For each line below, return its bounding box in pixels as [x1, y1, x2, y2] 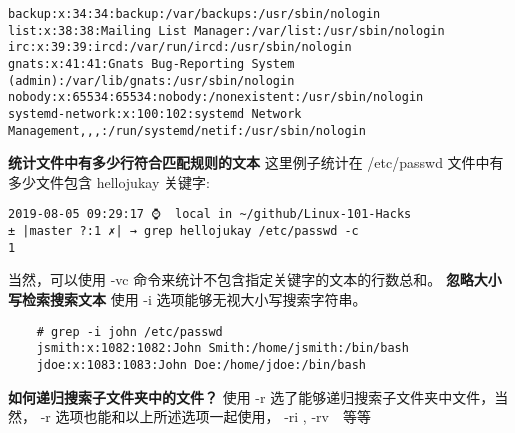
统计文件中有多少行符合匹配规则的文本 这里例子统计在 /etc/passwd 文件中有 [8, 152, 504, 173]
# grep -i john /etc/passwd [36, 324, 223, 339]
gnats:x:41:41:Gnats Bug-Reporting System [8, 56, 295, 71]
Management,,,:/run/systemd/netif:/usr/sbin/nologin [8, 123, 366, 138]
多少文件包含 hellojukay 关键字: [8, 171, 210, 192]
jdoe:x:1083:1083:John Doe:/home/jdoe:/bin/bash [36, 357, 366, 372]
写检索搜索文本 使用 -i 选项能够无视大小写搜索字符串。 [8, 289, 367, 309]
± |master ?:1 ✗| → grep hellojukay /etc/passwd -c [8, 224, 359, 239]
